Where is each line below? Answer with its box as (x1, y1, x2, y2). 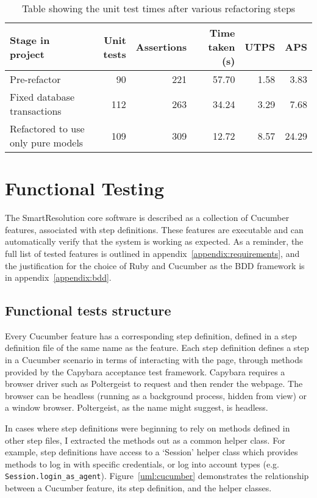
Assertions (135, 40, 187, 54)
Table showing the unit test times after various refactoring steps (21, 1, 296, 15)
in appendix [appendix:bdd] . (5, 271, 112, 284)
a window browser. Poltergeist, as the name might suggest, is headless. (5, 401, 268, 414)
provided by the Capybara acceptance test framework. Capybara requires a (5, 365, 285, 378)
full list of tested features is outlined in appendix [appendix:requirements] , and (5, 247, 300, 259)
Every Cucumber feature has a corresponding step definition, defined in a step (5, 329, 297, 342)
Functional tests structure (5, 301, 171, 320)
